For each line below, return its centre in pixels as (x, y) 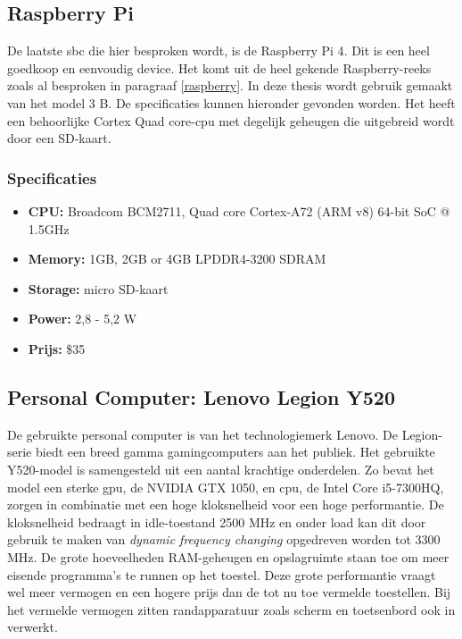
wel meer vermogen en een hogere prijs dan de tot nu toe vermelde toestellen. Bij (229, 592)
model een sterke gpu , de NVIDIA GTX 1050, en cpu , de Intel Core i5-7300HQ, (226, 487)
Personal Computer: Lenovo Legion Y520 (201, 396)
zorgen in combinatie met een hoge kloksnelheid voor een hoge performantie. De (226, 504)
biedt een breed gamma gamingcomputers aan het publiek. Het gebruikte (235, 452)
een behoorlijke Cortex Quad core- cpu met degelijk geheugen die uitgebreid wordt (231, 120)
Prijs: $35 (57, 348)
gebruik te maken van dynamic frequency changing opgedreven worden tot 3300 (224, 539)
